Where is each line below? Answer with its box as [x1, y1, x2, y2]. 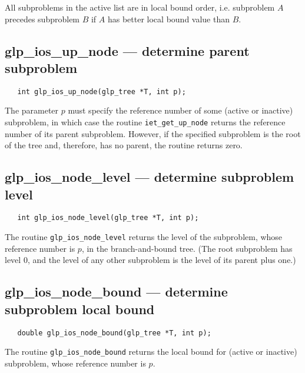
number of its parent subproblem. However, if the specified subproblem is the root [5, 127, 301, 139]
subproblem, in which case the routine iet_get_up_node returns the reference [5, 116, 286, 128]
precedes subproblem [5, 12, 80, 25]
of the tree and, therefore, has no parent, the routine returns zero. [5, 139, 243, 151]
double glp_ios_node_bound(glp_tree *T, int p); [17, 328, 211, 337]
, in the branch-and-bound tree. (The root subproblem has [81, 242, 293, 254]
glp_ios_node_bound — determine [5, 282, 228, 301]
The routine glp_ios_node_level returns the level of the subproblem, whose [5, 231, 283, 243]
